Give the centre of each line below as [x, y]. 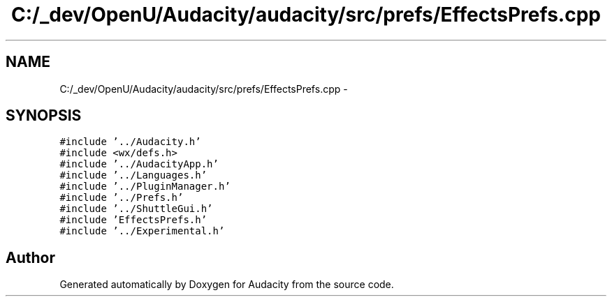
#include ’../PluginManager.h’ [145, 187]
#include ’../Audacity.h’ [130, 142]
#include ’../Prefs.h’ [122, 198]
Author [30, 257]
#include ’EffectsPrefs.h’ [133, 220]
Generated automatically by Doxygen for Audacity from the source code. [227, 285]
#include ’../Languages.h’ [133, 175]
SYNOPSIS [44, 116]
